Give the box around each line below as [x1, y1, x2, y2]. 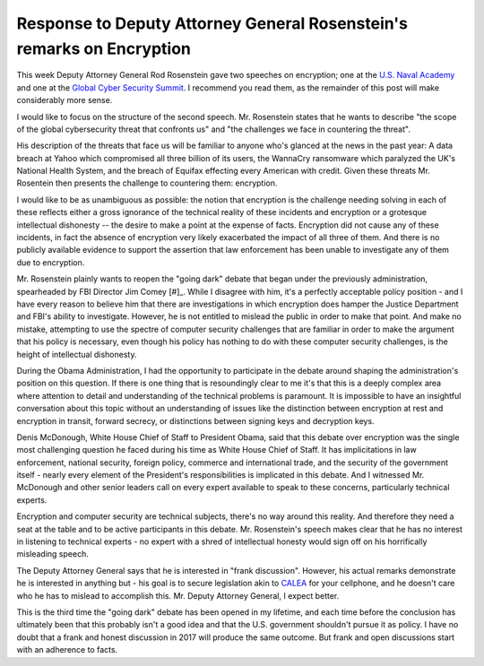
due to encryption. [16, 256, 85, 268]
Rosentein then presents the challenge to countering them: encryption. [16, 177, 278, 188]
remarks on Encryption [16, 39, 192, 58]
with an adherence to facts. [16, 644, 118, 655]
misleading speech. [16, 549, 89, 559]
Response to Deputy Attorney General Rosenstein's [16, 13, 408, 33]
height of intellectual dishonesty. [16, 349, 137, 359]
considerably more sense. [16, 95, 113, 106]
